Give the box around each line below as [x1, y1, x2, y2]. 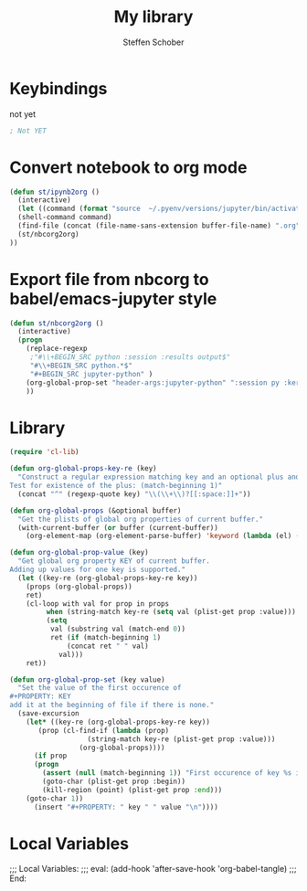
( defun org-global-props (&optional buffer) [9, 505, 182, 515]
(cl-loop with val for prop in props [26, 599, 170, 609]
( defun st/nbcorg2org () [9, 318, 104, 328]
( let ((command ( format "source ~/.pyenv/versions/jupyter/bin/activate [17, 204, 304, 214]
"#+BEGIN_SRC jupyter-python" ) [29, 369, 153, 378]
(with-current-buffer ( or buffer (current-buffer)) [17, 523, 219, 532]
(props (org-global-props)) [26, 582, 132, 591]
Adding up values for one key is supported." [9, 565, 185, 574]
